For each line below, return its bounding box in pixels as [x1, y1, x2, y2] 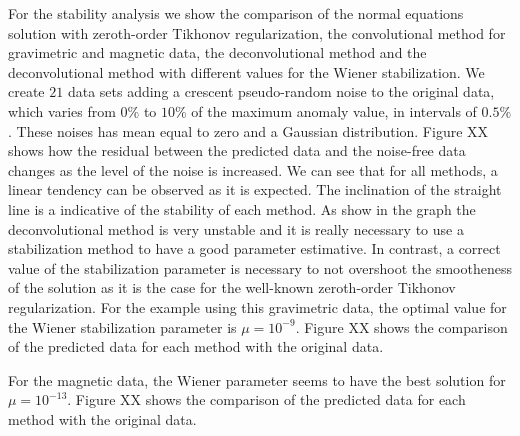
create [8, 81, 45, 102]
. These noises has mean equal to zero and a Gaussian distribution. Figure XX [8, 120, 489, 141]
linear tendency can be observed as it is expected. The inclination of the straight [8, 179, 502, 200]
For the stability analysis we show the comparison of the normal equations [8, 3, 464, 23]
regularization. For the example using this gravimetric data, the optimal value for [8, 296, 507, 317]
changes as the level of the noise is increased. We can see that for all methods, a [8, 159, 498, 180]
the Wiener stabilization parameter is [8, 316, 237, 337]
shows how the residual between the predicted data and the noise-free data [8, 140, 466, 161]
